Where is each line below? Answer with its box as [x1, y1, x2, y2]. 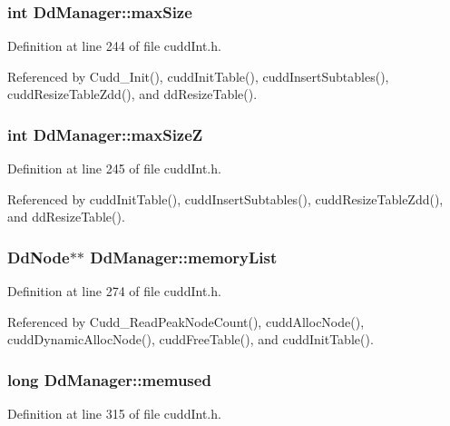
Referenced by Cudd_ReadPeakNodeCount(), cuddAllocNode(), [7, 312, 365, 331]
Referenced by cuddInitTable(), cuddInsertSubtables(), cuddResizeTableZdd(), [7, 189, 444, 208]
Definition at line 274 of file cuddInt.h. [7, 282, 221, 301]
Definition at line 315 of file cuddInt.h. [7, 404, 221, 423]
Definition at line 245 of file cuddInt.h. [7, 159, 221, 178]
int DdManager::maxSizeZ [7, 123, 203, 145]
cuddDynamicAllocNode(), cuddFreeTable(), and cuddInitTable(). [7, 330, 374, 349]
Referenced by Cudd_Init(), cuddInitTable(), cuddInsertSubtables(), [7, 66, 389, 85]
